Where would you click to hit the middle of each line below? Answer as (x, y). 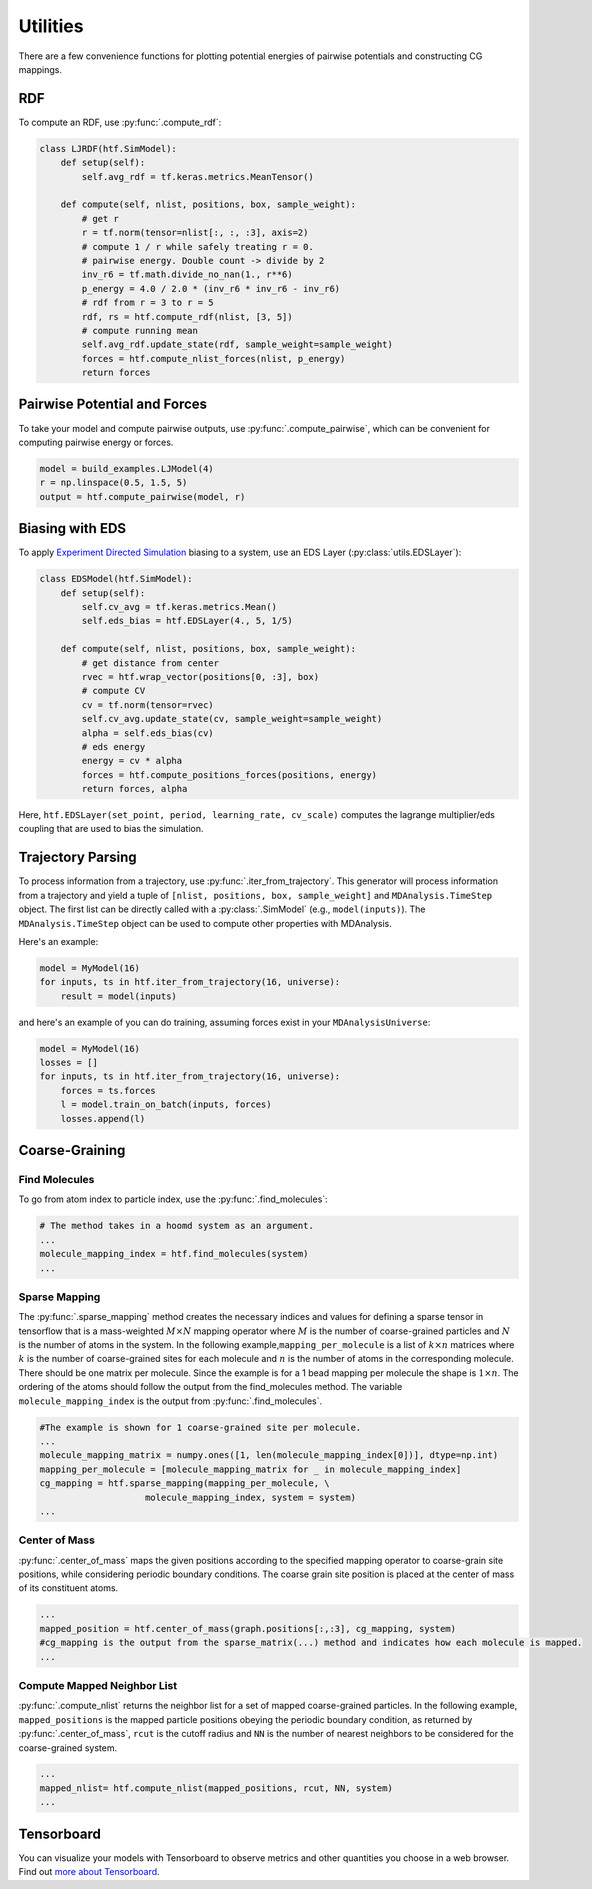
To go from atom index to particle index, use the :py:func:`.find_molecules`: (173, 1199)
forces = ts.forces (108, 1090)
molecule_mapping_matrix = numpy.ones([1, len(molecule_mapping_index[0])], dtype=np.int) (269, 1455)
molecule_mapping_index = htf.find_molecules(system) (174, 1254)
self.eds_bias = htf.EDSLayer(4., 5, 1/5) (187, 621)
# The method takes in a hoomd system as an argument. (176, 1226)
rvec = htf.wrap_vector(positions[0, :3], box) (200, 676)
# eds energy (113, 746)
